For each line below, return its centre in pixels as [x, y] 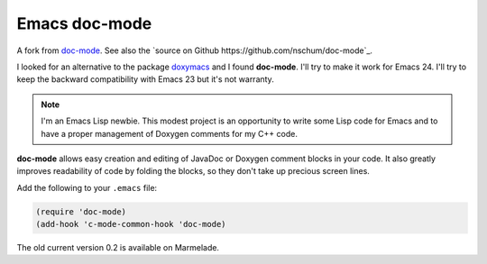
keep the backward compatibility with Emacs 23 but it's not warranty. [145, 79]
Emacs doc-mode [84, 23]
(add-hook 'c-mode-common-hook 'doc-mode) [131, 224]
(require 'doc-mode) [81, 211]
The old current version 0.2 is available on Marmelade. [118, 248]
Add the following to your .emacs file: [87, 187]
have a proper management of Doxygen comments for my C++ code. [169, 133]
